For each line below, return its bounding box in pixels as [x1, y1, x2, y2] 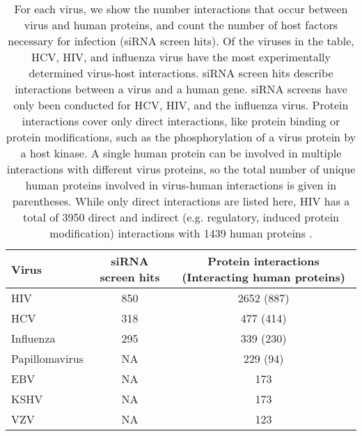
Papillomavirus [11, 350, 84, 366]
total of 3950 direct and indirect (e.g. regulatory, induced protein [22, 209, 340, 225]
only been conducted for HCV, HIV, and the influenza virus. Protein [13, 97, 349, 113]
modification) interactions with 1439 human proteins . [49, 225, 313, 241]
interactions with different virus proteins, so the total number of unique [6, 161, 356, 177]
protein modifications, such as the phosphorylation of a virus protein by [6, 129, 356, 145]
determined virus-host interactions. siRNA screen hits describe [29, 65, 333, 81]
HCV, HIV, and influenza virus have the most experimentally [31, 49, 331, 65]
